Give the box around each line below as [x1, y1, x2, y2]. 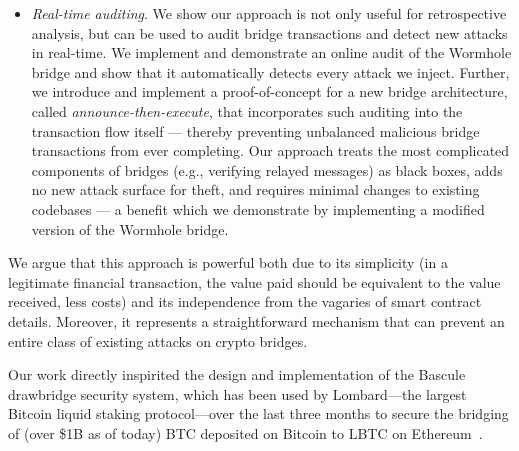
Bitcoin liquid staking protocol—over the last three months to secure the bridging [8, 403, 509, 424]
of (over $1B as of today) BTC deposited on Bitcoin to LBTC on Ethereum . [8, 422, 483, 443]
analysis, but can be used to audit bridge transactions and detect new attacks [31, 22, 508, 43]
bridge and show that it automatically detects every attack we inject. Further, [31, 61, 510, 82]
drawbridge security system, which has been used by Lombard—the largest [8, 383, 467, 404]
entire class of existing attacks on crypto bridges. [8, 330, 308, 351]
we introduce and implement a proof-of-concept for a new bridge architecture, [31, 81, 508, 102]
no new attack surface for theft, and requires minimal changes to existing [31, 179, 480, 200]
